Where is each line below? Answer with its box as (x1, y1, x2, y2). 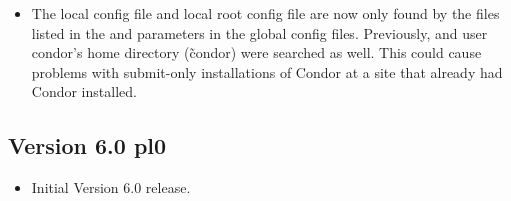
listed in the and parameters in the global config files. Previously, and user (31, 22, 488, 43)
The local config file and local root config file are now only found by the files (31, 3, 500, 23)
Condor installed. (31, 81, 137, 102)
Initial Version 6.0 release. (31, 177, 191, 198)
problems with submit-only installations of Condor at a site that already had (31, 61, 503, 82)
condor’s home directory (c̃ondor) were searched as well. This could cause (31, 42, 482, 63)
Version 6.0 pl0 (8, 130, 167, 161)
